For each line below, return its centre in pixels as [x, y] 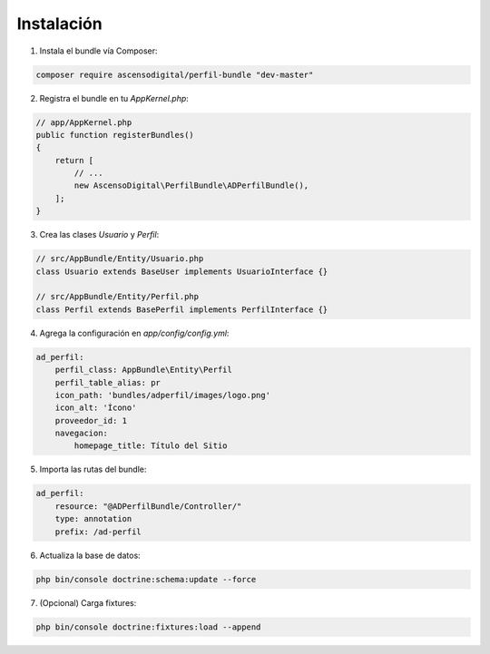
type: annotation [93, 519]
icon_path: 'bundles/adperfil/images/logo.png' [163, 395]
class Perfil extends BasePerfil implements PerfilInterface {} [182, 309]
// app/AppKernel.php [84, 122]
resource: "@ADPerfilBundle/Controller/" [148, 506]
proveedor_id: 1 [91, 420]
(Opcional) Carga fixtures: [88, 602]
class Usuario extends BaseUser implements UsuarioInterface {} [182, 271]
